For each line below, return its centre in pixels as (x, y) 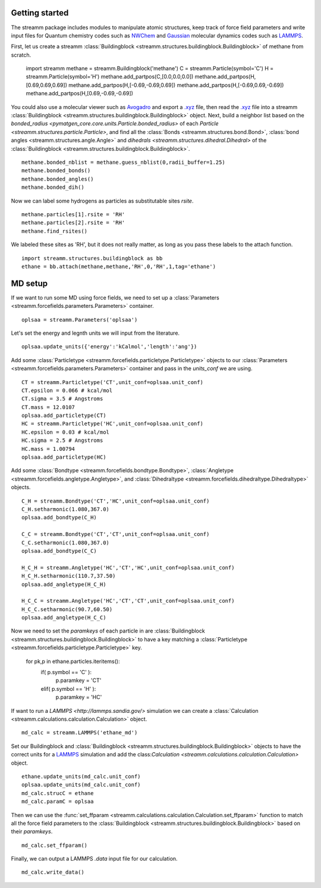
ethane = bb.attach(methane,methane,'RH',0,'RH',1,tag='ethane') (119, 266)
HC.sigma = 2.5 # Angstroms (62, 440)
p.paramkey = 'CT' (78, 680)
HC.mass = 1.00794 (48, 449)
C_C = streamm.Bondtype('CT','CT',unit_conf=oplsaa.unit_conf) (116, 534)
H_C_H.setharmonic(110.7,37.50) (69, 576)
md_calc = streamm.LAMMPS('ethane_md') (80, 733)
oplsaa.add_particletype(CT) (64, 416)
